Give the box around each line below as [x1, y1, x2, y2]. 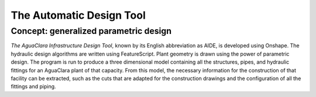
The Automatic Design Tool [11, 9, 146, 22]
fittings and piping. [11, 83, 56, 90]
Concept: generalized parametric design [11, 26, 172, 36]
